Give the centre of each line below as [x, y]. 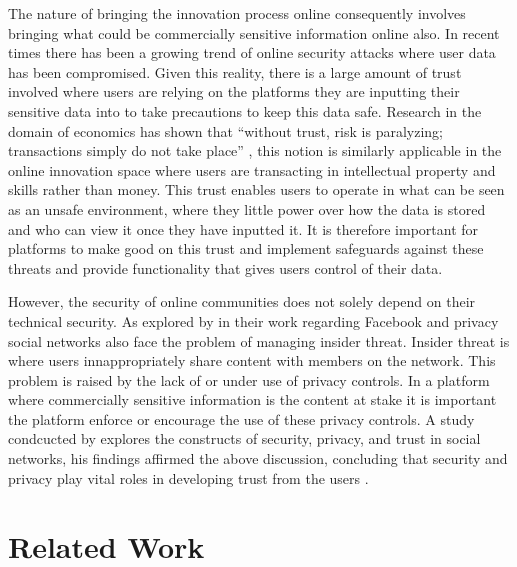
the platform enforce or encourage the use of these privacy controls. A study [241, 418]
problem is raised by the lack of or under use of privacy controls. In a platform [249, 379]
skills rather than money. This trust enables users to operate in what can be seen [256, 189]
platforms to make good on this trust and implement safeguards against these [246, 248]
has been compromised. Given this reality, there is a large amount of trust [235, 71]
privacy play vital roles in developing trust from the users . [188, 477]
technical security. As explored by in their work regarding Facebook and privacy [253, 320]
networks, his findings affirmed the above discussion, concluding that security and [258, 458]
